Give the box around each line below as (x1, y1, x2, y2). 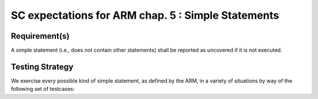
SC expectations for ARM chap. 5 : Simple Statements (11, 9, 280, 22)
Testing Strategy (11, 62, 74, 71)
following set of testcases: (11, 86, 75, 93)
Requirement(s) (11, 31, 70, 41)
